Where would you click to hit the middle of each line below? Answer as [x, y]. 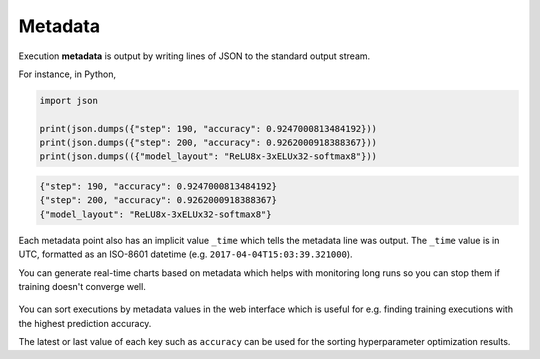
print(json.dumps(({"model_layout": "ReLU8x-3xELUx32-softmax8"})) [208, 156]
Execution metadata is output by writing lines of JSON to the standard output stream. [194, 56]
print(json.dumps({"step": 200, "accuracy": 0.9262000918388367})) [208, 143]
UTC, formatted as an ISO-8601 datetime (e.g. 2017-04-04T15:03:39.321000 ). [186, 254]
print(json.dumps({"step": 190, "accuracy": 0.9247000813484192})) [208, 128]
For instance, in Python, [67, 74]
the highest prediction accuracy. [85, 323]
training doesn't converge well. [82, 286]
